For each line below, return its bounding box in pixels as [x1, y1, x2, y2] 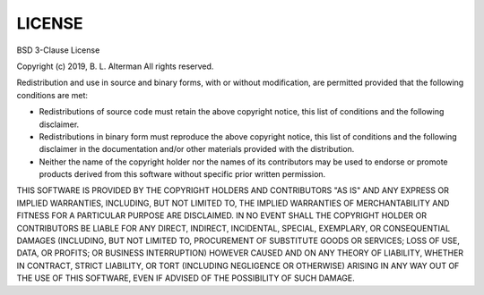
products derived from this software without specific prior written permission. [39, 169, 326, 180]
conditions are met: [16, 89, 89, 100]
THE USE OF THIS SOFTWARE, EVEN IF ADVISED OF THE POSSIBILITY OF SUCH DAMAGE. [16, 273, 356, 283]
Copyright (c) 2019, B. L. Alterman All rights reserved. [16, 61, 214, 72]
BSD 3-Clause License [16, 45, 100, 55]
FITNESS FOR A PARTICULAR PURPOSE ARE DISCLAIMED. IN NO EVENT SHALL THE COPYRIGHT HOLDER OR [16, 210, 428, 221]
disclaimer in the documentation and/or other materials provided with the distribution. [39, 144, 355, 155]
